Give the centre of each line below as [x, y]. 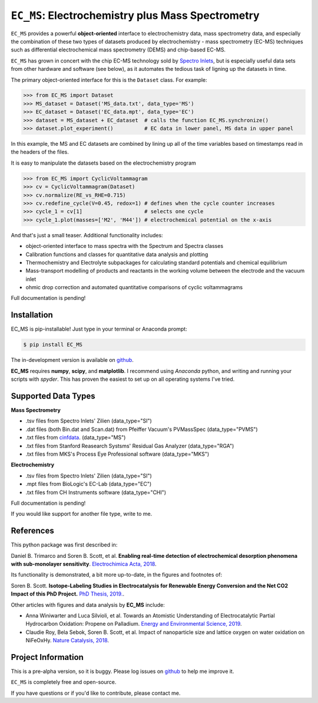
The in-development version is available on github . [72, 360]
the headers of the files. [40, 152]
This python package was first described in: [64, 545]
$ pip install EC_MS [53, 345]
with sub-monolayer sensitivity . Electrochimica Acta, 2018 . [84, 564]
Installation [32, 315]
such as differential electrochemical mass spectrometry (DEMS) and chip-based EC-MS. [118, 50]
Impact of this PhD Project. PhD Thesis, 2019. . [68, 594]
